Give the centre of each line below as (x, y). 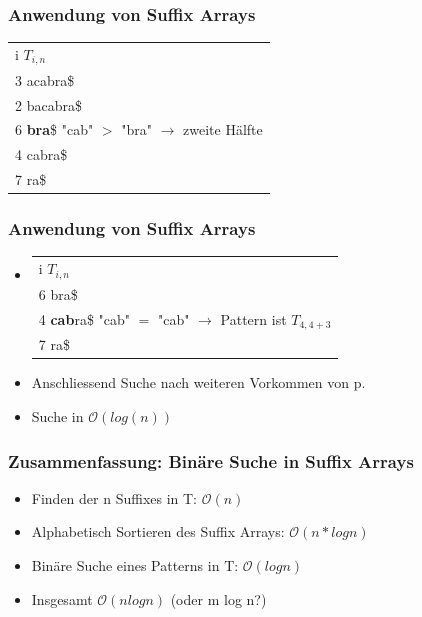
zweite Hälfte (223, 129)
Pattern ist (253, 318)
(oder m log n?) (218, 598)
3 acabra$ (45, 79)
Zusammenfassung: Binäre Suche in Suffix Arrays (211, 460)
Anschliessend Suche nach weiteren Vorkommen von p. (198, 382)
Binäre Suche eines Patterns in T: (135, 565)
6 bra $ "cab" (54, 129)
